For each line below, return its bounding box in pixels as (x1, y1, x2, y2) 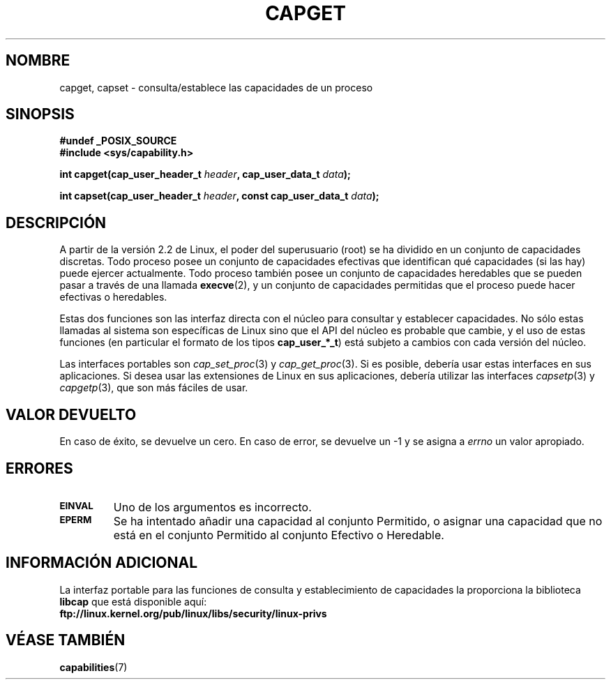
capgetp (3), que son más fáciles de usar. (59, 382, 248, 394)
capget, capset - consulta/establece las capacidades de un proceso (59, 81, 373, 93)
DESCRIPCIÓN (6, 213, 107, 232)
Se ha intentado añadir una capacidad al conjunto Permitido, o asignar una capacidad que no (113, 513, 603, 528)
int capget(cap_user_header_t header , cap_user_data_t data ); (59, 168, 351, 181)
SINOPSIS (6, 105, 75, 123)
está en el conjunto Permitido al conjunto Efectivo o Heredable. (113, 527, 444, 542)
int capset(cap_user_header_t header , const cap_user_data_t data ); (59, 190, 379, 202)
